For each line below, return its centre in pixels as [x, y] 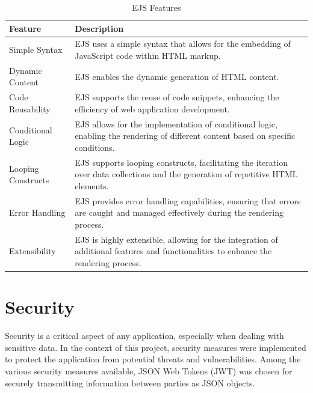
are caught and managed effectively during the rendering [179, 212]
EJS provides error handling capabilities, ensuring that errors [188, 200]
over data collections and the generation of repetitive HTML [186, 174]
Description [99, 28]
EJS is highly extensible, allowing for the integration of [176, 239]
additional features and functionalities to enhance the [173, 251]
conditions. [95, 147]
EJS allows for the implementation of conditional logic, [176, 123]
